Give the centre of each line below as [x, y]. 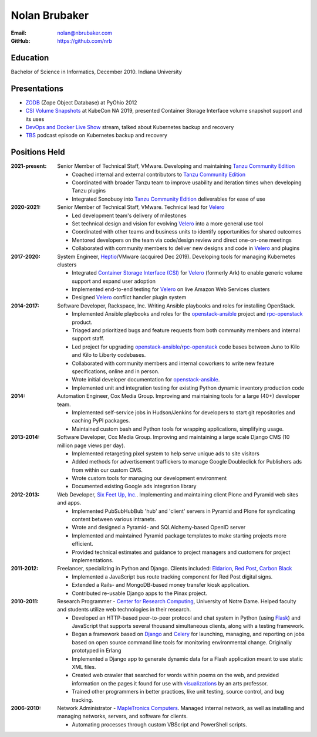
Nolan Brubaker [50, 15]
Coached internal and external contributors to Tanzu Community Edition [159, 174]
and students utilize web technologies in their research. [124, 610]
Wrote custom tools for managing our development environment [149, 478]
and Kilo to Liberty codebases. [109, 355]
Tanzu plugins [89, 191]
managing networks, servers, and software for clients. [122, 716]
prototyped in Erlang [97, 651]
